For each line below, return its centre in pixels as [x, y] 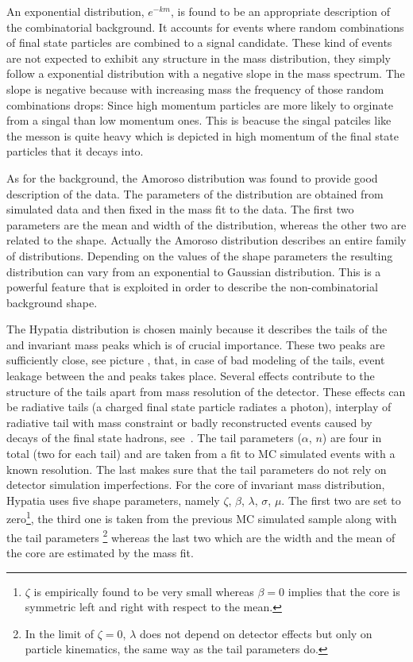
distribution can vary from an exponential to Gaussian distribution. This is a [194, 271]
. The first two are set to [341, 500]
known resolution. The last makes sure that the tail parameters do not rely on [197, 469]
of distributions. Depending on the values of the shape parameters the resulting [200, 255]
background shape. [52, 302]
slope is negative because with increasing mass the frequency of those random [195, 89]
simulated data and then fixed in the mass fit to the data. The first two [180, 209]
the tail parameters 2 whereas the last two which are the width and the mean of [201, 536]
